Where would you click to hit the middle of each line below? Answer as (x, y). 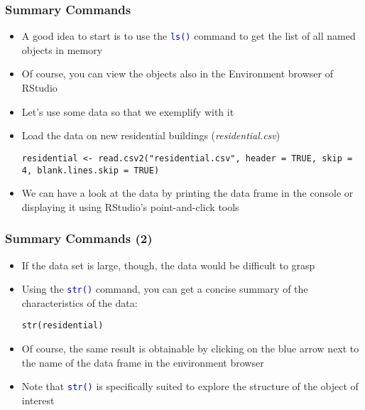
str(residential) (62, 326)
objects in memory (62, 49)
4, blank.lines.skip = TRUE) (91, 170)
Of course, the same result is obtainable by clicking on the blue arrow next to (190, 349)
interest (38, 400)
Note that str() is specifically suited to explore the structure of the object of (190, 386)
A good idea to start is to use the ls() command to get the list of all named (189, 36)
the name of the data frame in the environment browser (143, 362)
